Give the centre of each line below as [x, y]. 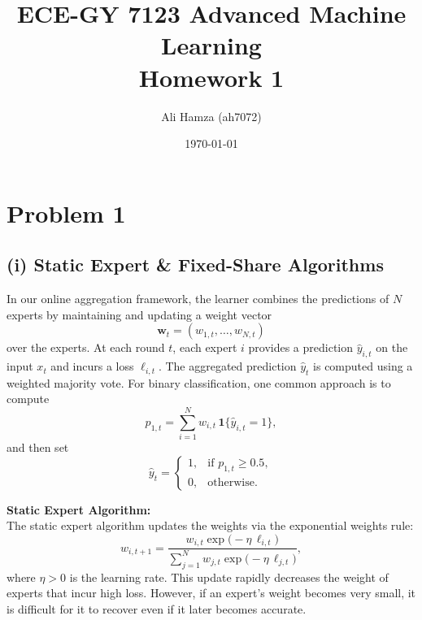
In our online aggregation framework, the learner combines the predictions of [198, 299]
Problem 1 [66, 212]
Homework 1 [211, 77]
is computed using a [363, 366]
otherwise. [233, 482]
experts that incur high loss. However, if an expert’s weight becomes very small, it [211, 593]
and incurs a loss [92, 366]
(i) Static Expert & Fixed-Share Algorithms [195, 264]
